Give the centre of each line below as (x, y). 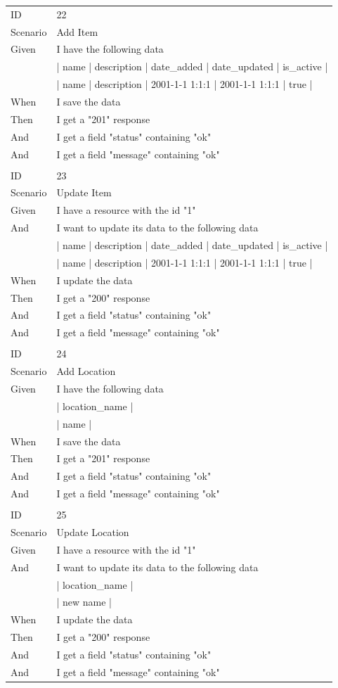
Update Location (93, 531)
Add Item (77, 31)
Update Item (84, 192)
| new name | (84, 602)
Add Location (86, 371)
